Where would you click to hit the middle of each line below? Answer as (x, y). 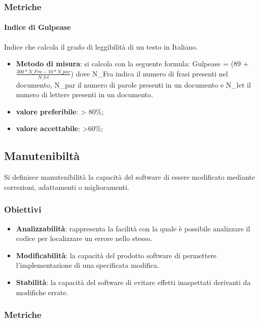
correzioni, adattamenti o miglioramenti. (67, 187)
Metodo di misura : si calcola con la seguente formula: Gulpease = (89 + (132, 64)
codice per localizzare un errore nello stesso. (84, 238)
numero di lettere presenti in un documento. (84, 94)
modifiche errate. (42, 292)
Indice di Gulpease (38, 27)
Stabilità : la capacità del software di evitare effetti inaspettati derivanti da (133, 282)
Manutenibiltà (42, 156)
